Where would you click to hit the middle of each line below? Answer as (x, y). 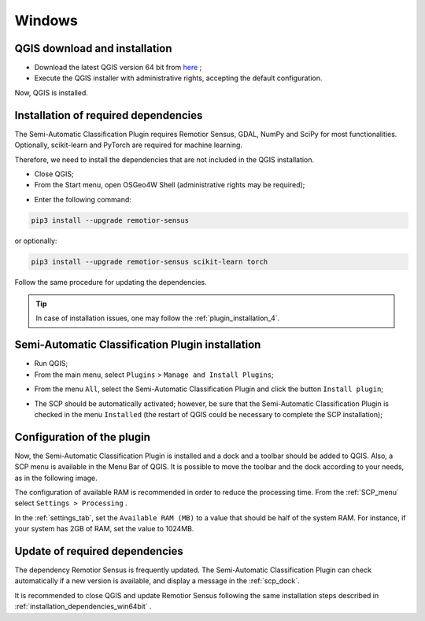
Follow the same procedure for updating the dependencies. (111, 282)
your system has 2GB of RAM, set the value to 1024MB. (104, 529)
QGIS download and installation (93, 48)
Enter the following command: (83, 199)
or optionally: (36, 241)
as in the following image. (56, 478)
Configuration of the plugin (83, 437)
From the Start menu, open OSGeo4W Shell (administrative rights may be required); (170, 185)
